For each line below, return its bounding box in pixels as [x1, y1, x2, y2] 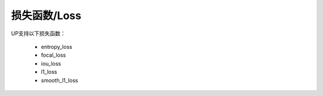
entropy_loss [41, 43, 72, 50]
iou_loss [41, 60, 62, 67]
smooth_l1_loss [41, 76, 78, 83]
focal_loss [41, 51, 66, 59]
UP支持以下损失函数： [11, 30, 66, 37]
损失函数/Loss [11, 9, 82, 22]
